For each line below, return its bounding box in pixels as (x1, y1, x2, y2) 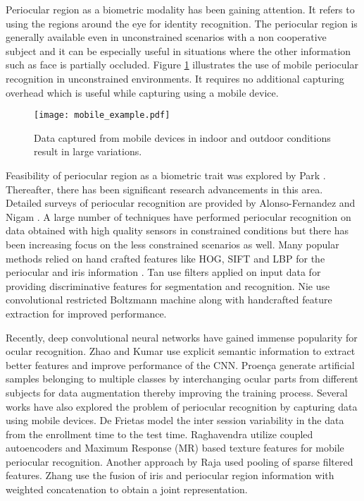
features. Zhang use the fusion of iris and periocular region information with (6, 468, 334, 483)
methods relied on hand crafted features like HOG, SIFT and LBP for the (6, 250, 325, 265)
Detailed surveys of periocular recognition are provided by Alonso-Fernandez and (6, 195, 356, 210)
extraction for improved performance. (6, 306, 167, 320)
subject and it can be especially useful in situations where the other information (6, 43, 351, 58)
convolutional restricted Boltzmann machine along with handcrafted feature (6, 292, 332, 307)
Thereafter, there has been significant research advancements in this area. (6, 181, 323, 196)
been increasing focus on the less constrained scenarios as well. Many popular (6, 236, 339, 251)
